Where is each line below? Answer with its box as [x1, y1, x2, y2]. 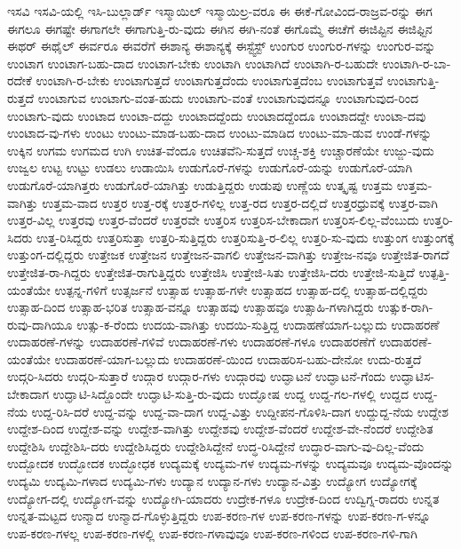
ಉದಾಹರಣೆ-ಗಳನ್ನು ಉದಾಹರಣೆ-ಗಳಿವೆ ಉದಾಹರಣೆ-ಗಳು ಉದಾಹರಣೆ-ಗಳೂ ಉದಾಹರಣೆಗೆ [7, 332, 376, 351]
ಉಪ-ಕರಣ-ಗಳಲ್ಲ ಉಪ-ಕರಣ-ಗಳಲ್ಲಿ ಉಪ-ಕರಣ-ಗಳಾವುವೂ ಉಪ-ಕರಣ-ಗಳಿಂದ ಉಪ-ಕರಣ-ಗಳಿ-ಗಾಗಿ [7, 523, 417, 542]
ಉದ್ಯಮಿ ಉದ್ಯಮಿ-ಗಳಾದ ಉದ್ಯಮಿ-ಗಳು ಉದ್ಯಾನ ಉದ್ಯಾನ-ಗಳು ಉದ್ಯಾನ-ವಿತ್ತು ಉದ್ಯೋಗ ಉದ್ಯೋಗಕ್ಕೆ [7, 472, 417, 490]
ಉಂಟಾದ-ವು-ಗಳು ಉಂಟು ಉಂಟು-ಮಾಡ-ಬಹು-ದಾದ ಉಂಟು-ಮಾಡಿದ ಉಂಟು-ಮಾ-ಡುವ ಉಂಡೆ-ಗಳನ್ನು [7, 123, 433, 142]
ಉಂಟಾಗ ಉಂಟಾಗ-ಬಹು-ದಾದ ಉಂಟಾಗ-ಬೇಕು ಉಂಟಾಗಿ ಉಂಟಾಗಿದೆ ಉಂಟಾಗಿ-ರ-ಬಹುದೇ [7, 53, 378, 72]
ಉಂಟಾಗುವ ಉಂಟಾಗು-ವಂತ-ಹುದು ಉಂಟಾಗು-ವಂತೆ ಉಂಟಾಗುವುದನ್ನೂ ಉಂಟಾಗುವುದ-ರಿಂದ [37, 88, 419, 107]
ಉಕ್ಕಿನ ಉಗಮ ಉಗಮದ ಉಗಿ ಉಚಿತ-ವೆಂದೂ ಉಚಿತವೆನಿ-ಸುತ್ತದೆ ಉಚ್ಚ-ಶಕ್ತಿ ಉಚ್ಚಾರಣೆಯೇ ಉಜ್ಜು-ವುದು [7, 140, 434, 159]
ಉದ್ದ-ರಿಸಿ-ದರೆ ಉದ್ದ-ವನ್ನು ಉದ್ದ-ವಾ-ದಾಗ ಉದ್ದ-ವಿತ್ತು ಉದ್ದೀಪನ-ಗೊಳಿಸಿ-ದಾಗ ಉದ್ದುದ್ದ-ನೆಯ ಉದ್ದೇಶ [31, 402, 449, 420]
